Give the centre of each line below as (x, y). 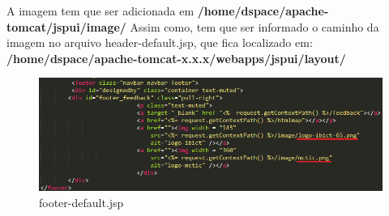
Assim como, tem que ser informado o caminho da (254, 26)
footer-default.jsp (81, 202)
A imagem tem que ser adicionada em (100, 11)
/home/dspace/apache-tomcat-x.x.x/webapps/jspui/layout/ (176, 58)
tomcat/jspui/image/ (66, 26)
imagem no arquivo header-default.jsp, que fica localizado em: (160, 42)
